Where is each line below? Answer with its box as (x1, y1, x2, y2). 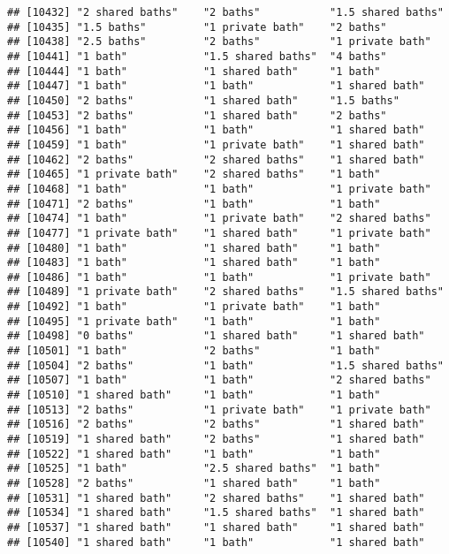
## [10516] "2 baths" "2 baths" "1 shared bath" (7, 418, 425, 431)
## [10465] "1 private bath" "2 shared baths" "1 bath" (7, 168, 381, 181)
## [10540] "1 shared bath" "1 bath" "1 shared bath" (7, 535, 425, 549)
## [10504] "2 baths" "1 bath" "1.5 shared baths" (7, 359, 444, 372)
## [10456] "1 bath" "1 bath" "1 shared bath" (7, 124, 425, 137)
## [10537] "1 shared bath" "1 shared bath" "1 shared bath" (7, 520, 425, 534)
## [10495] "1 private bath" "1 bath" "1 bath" (7, 315, 381, 328)
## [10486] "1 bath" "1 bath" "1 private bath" (7, 270, 431, 284)
